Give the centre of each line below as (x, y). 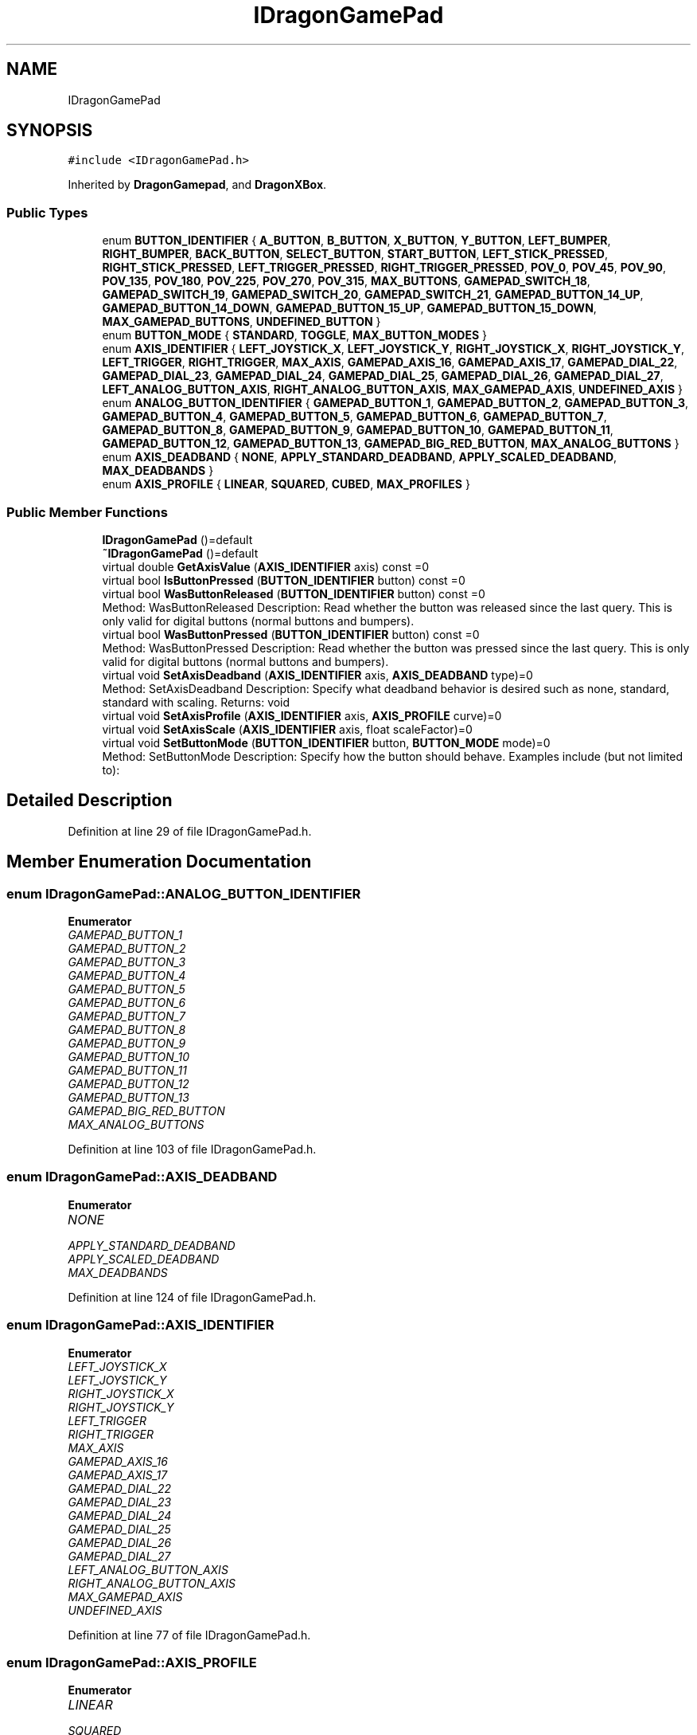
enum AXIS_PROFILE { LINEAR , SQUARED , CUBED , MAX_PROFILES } (286, 484)
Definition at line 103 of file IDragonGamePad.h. (192, 1149)
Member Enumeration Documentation (159, 862)
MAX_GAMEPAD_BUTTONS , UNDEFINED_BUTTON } (241, 322)
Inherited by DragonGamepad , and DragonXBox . (197, 185)
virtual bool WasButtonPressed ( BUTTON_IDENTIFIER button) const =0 (291, 634)
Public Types (47, 212)
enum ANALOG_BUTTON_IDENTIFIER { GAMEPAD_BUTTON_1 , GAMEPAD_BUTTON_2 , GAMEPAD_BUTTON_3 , (395, 403)
